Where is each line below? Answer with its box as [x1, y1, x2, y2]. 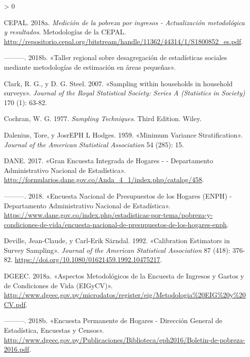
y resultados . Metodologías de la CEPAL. [4, 27, 126, 37]
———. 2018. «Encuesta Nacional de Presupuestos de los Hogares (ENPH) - [4, 190, 232, 201]
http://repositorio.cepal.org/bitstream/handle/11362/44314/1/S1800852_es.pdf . [4, 36, 243, 46]
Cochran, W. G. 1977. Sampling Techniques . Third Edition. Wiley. [4, 113, 202, 124]
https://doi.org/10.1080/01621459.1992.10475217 [15, 254, 160, 264]
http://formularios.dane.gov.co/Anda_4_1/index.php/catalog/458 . [4, 174, 204, 185]
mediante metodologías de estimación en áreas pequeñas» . [4, 62, 176, 72]
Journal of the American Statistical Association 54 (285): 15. [4, 139, 184, 149]
